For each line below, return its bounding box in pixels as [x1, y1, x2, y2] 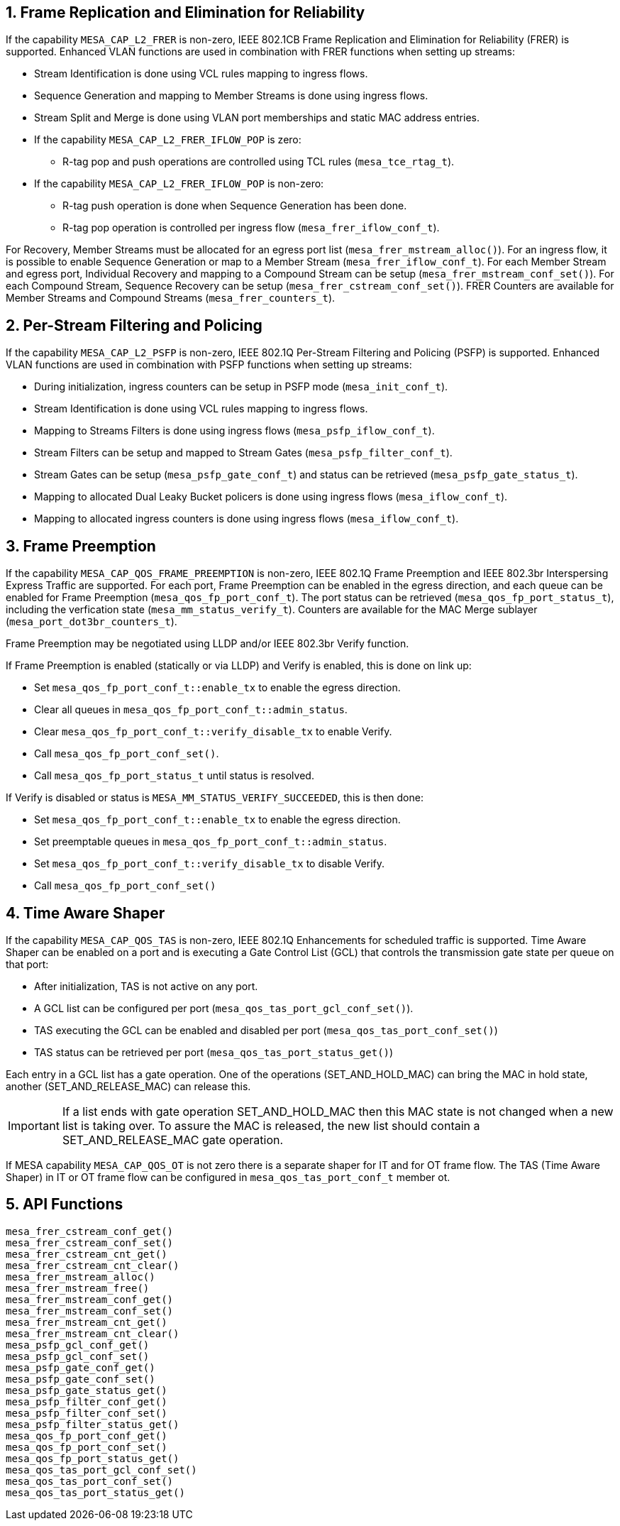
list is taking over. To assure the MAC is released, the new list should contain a [62, 1118, 480, 1133]
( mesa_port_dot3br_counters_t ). [6, 615, 177, 628]
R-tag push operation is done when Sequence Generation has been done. [62, 199, 407, 212]
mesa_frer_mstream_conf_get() [6, 1293, 174, 1305]
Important [8, 1118, 60, 1133]
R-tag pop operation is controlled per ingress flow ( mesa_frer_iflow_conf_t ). [62, 221, 440, 234]
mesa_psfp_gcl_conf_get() [6, 1339, 150, 1351]
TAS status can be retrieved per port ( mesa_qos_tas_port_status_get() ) [34, 1045, 394, 1058]
